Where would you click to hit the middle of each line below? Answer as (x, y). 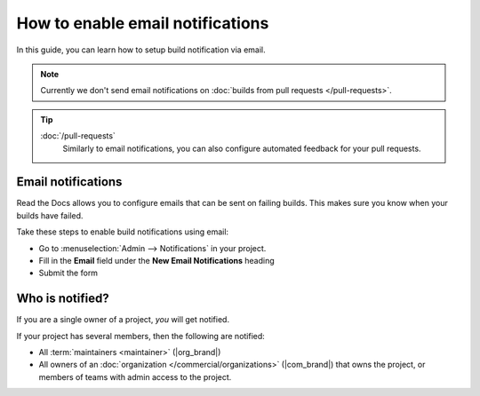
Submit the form (68, 273)
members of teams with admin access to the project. (135, 376)
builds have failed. (50, 215)
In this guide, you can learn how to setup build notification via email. (141, 50)
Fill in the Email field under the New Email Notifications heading (156, 260)
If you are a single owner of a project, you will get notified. (123, 320)
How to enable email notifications (143, 23)
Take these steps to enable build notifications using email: (123, 232)
